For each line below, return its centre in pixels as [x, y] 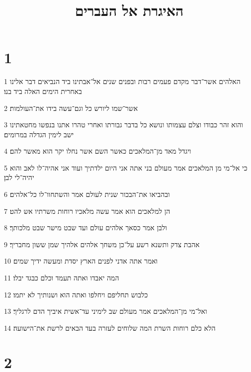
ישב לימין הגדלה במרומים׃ [39, 134]
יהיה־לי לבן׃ [19, 177]
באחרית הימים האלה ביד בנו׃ [43, 91]
